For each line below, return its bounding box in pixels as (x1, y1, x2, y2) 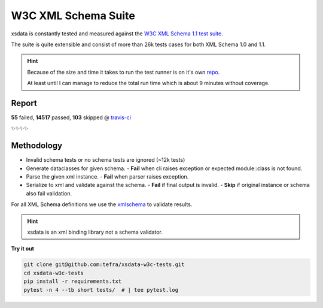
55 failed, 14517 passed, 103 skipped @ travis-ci (11, 114, 132, 121)
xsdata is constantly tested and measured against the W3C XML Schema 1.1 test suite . (11, 30, 224, 37)
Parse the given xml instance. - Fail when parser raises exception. (26, 173, 189, 180)
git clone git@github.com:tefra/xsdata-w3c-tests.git (23, 261, 185, 268)
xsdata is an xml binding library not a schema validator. (27, 228, 163, 236)
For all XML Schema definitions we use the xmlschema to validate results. (11, 201, 193, 208)
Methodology (11, 141, 63, 151)
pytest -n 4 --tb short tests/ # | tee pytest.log (23, 286, 179, 293)
